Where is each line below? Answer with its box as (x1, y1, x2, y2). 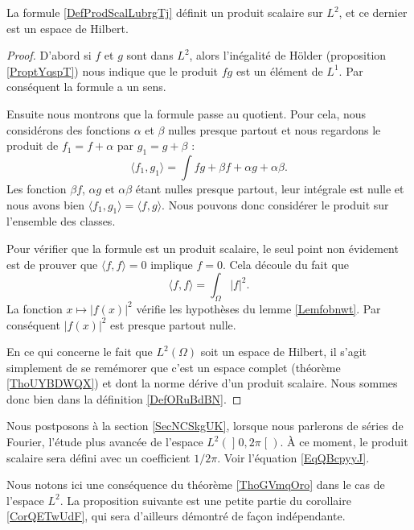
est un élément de (236, 62, 323, 79)
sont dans (126, 47, 174, 64)
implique (150, 255, 193, 272)
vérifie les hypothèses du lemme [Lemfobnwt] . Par (136, 300, 381, 317)
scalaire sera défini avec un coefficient (6, 449, 191, 466)
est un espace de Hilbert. (6, 19, 129, 36)
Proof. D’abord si (6, 47, 92, 64)
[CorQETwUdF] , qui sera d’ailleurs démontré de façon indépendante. (6, 507, 346, 524)
